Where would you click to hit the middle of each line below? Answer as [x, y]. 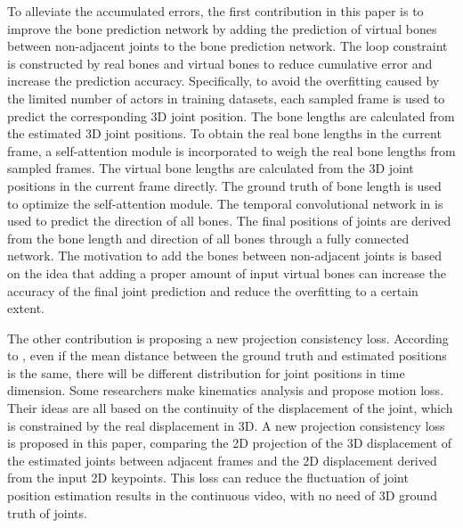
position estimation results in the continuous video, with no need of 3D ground [222, 495]
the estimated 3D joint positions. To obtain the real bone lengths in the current [224, 133]
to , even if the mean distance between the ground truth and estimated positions [227, 355]
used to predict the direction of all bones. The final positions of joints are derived [229, 221]
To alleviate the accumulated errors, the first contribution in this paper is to [215, 11]
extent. [26, 308]
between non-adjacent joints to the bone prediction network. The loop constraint [227, 46]
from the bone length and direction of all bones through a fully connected [208, 238]
